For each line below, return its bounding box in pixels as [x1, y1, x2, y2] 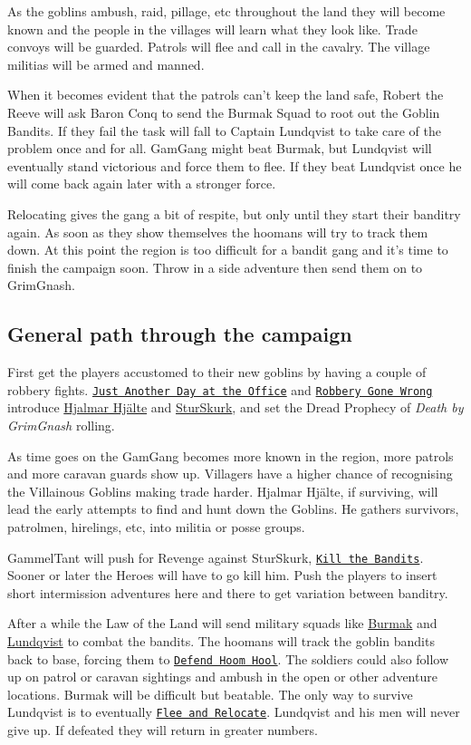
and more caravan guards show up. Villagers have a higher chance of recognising [7, 464, 453, 483]
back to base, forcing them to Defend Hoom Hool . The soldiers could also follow [7, 649, 449, 668]
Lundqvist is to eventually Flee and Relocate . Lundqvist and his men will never [7, 702, 460, 721]
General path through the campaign [7, 320, 352, 348]
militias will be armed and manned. [7, 54, 205, 73]
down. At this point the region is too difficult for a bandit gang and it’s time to [7, 240, 448, 259]
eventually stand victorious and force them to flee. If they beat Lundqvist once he [7, 156, 462, 175]
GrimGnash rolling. [7, 415, 115, 434]
